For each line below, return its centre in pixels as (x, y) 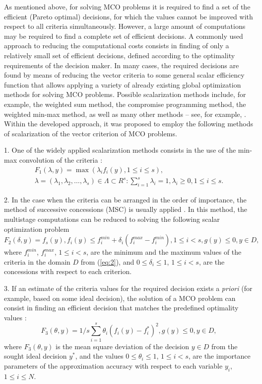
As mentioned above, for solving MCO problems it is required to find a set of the (127, 6)
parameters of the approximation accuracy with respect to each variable (113, 365)
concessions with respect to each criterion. (68, 271)
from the (224, 346)
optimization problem (37, 229)
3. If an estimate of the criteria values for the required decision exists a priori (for (128, 288)
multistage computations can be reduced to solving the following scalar (112, 219)
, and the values (99, 356)
